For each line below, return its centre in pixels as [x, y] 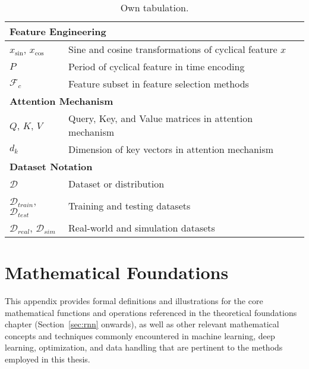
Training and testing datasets [130, 205]
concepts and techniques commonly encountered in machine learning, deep [140, 335]
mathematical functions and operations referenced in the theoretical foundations [151, 312]
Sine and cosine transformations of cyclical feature [173, 49]
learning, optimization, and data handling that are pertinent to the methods [144, 347]
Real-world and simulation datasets [142, 227]
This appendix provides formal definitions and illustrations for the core [134, 301]
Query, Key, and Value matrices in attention [161, 118]
